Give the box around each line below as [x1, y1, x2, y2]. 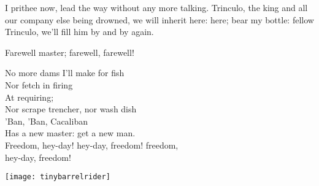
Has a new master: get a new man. [5, 126, 136, 139]
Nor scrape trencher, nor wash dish [5, 103, 137, 115]
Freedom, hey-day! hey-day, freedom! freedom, [5, 138, 179, 151]
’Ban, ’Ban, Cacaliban [5, 114, 88, 127]
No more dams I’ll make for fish [5, 66, 125, 79]
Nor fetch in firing [5, 78, 73, 91]
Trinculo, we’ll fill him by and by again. [5, 25, 154, 38]
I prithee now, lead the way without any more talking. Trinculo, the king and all [5, 1, 308, 14]
